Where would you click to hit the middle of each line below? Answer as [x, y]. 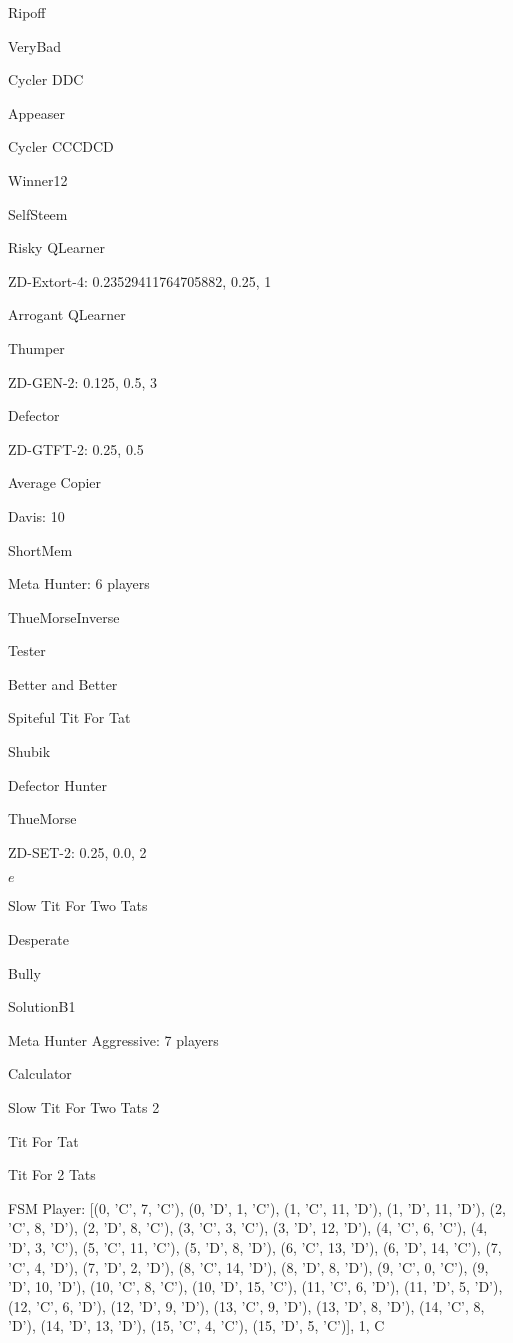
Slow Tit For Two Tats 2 [84, 1107]
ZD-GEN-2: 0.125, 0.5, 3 [83, 381]
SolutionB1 [42, 1006]
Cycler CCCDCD [61, 146]
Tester [27, 650]
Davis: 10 [36, 515]
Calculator [40, 1073]
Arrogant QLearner [67, 314]
